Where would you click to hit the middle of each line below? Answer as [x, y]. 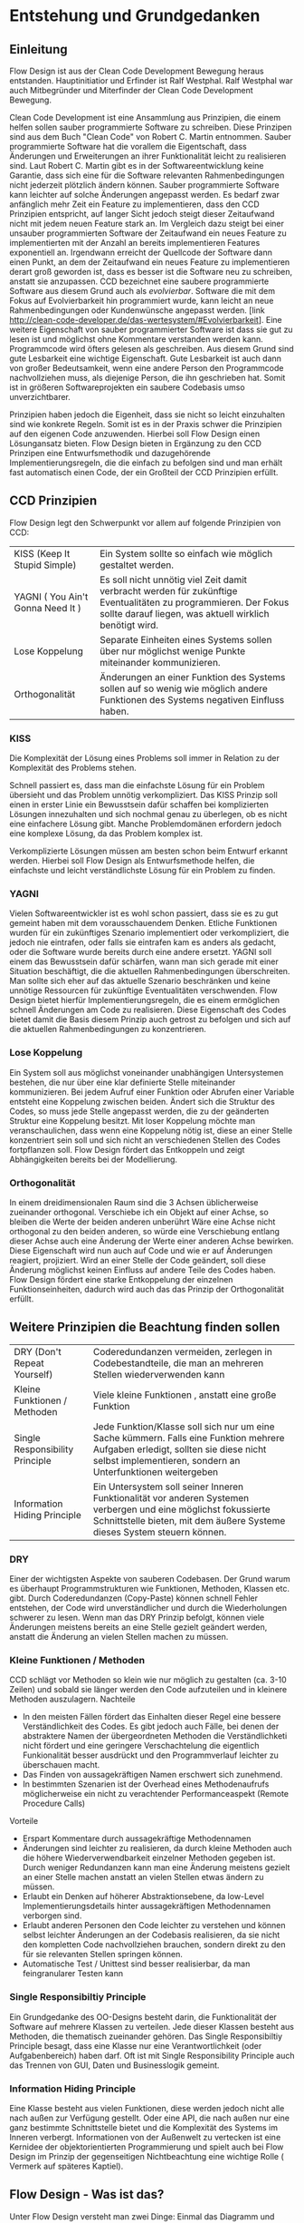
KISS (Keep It [42, 553]
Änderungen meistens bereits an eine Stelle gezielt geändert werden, [138, 1627]
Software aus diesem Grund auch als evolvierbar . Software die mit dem [142, 291]
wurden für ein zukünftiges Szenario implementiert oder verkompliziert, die [149, 933]
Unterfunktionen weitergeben [156, 1472]
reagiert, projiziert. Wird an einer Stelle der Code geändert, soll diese [138, 1260]
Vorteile [24, 1821]
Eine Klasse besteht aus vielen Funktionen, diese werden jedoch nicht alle [147, 2108]
